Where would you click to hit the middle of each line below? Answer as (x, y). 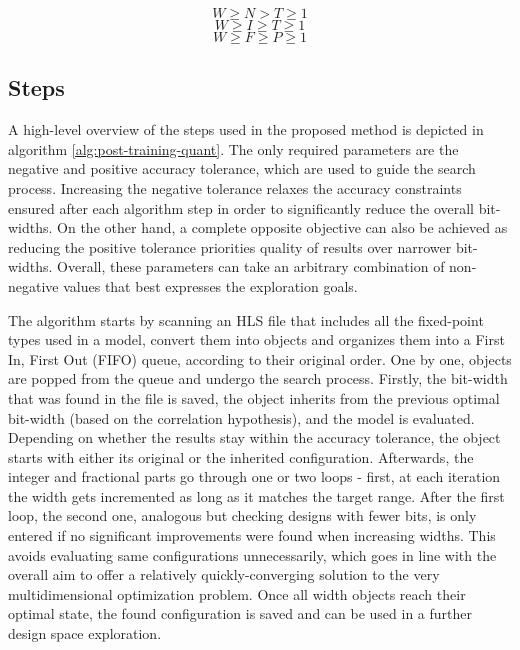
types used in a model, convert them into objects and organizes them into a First (256, 339)
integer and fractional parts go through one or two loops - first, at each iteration (254, 476)
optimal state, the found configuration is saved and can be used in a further (240, 613)
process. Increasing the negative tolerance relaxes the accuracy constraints (235, 187)
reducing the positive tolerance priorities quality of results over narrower (230, 246)
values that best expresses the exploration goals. (210, 285)
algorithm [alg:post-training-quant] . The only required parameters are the (233, 148)
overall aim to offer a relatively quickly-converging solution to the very (224, 574)
